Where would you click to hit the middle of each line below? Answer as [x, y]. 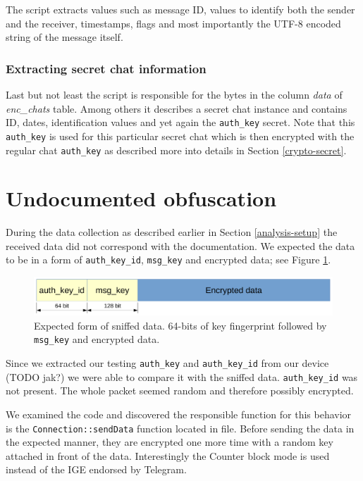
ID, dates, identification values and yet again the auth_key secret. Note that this [180, 122]
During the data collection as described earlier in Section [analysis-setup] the [172, 232]
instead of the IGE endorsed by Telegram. [96, 469]
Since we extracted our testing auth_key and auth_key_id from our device [167, 363]
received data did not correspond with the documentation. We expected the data [180, 245]
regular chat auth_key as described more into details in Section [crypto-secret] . [176, 150]
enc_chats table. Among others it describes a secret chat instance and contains [177, 108]
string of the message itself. [64, 37]
